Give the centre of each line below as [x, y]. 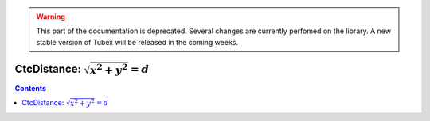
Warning [51, 17]
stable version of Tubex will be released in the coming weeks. [137, 42]
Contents [31, 88]
